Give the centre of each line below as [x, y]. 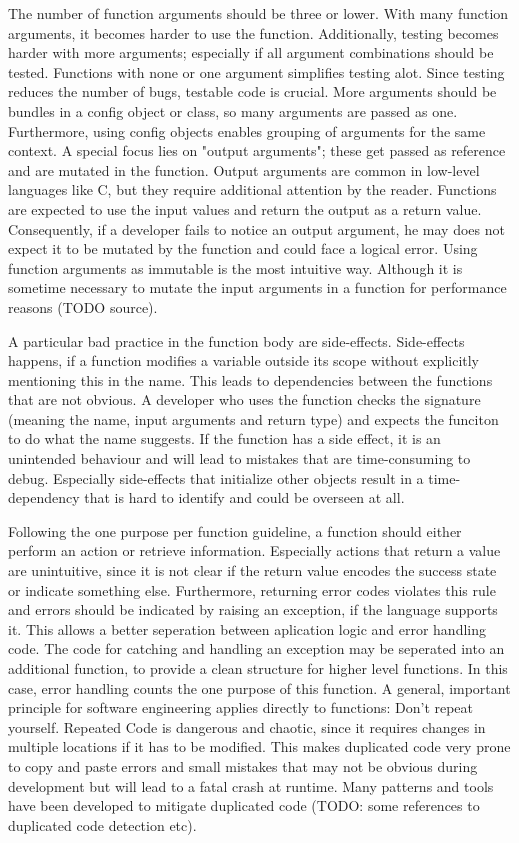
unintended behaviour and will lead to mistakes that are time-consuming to [239, 458]
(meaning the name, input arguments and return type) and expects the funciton [253, 418]
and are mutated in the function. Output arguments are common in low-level [244, 169]
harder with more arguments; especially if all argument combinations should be [251, 52]
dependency [44, 497]
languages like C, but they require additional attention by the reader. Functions [252, 189]
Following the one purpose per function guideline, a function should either [235, 530]
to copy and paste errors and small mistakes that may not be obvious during [243, 765]
